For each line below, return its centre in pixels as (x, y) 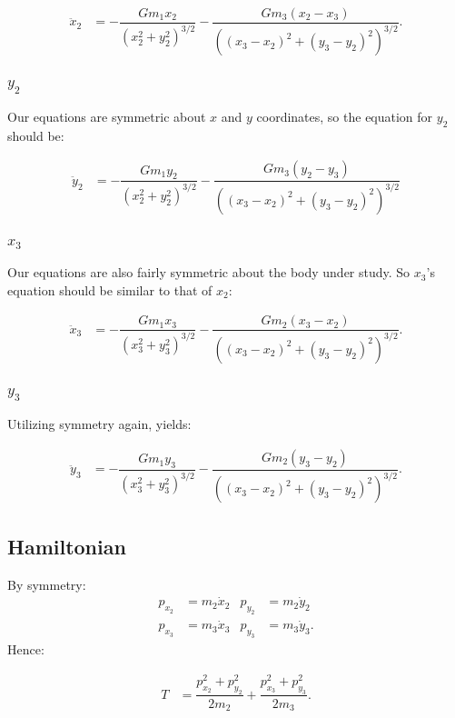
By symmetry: (47, 584)
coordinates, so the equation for (345, 116)
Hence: (26, 649)
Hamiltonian (67, 546)
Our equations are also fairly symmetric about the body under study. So (209, 272)
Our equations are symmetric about (107, 116)
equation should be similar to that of (110, 289)
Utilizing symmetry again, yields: (99, 424)
